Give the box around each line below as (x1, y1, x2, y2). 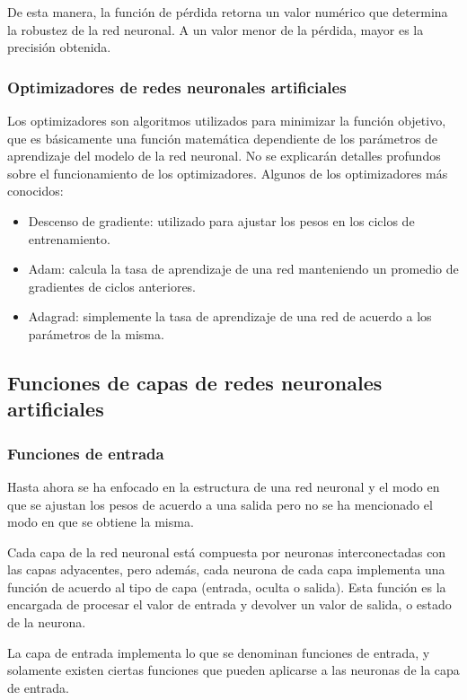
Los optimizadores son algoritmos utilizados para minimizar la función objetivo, (7, 111, 446, 129)
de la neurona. (7, 613, 86, 632)
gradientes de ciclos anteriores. (28, 276, 197, 295)
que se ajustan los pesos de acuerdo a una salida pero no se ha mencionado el (7, 494, 433, 513)
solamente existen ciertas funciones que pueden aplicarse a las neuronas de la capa (7, 661, 460, 679)
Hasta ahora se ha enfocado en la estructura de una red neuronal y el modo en (7, 477, 440, 495)
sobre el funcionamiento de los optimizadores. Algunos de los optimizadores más (7, 163, 448, 182)
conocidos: (7, 181, 64, 200)
